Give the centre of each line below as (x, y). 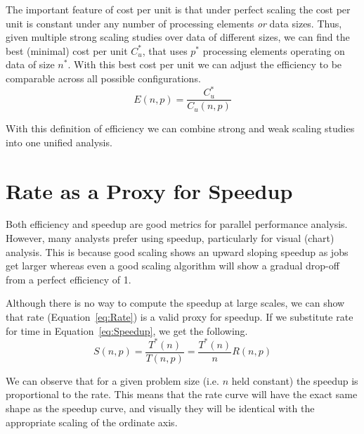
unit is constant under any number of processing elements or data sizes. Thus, (174, 23)
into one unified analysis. (59, 142)
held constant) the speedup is (295, 380)
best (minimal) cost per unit (67, 50)
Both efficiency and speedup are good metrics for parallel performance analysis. (177, 224)
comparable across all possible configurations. (103, 78)
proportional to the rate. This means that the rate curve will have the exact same (182, 394)
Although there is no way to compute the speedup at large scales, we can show (175, 303)
